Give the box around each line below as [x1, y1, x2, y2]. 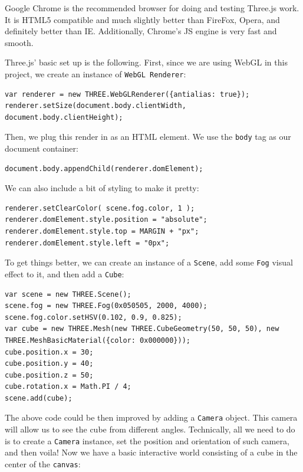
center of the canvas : [5, 457, 81, 470]
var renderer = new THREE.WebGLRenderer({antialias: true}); [5, 90, 250, 99]
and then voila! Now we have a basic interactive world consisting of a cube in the [5, 446, 298, 458]
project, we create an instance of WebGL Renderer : [5, 67, 186, 80]
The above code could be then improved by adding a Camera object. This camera [5, 411, 298, 424]
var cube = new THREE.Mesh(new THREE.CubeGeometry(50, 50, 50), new [5, 324, 279, 333]
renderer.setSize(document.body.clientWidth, [5, 101, 186, 110]
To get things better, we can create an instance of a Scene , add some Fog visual [5, 256, 293, 268]
